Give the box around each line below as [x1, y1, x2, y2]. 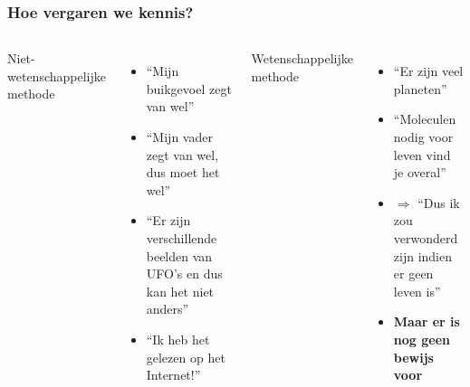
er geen [393, 264, 434, 283]
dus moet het [146, 163, 220, 182]
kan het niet [146, 281, 215, 300]
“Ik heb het [146, 329, 210, 348]
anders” [146, 299, 189, 318]
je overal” [393, 163, 446, 182]
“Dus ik [417, 193, 460, 212]
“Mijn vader [146, 127, 213, 146]
